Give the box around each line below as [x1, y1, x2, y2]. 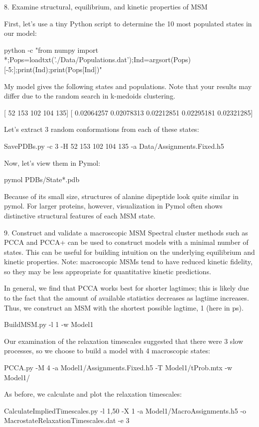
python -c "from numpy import [4, 44, 99, 55]
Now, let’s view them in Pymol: [4, 157, 101, 168]
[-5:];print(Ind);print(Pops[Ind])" [4, 64, 102, 74]
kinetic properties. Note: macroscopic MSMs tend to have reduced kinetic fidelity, [4, 256, 253, 267]
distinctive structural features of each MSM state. [4, 210, 156, 220]
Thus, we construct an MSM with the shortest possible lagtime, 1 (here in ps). [4, 302, 244, 313]
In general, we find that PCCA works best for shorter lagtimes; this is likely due [4, 283, 249, 293]
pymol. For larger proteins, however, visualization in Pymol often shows [4, 201, 223, 211]
